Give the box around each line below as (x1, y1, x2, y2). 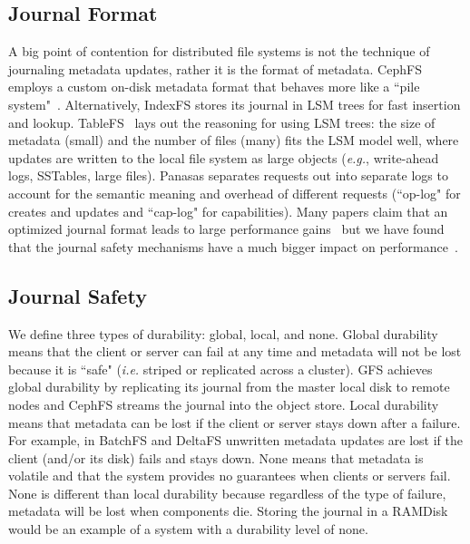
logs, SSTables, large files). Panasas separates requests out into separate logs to (8, 166, 448, 185)
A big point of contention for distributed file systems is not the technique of (8, 42, 430, 61)
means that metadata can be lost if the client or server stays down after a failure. (8, 413, 461, 432)
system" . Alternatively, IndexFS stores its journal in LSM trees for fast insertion (8, 94, 461, 113)
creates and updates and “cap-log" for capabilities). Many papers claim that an (8, 201, 448, 220)
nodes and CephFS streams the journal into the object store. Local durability (8, 394, 439, 413)
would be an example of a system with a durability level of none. (8, 520, 368, 539)
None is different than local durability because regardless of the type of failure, (8, 483, 446, 502)
